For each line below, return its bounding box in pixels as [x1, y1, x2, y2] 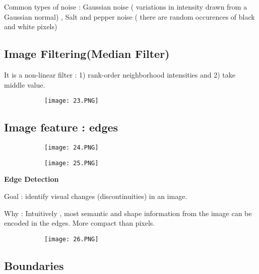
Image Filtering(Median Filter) [4, 46, 170, 61]
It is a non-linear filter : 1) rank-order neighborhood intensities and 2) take [4, 69, 236, 80]
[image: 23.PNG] [44, 97, 99, 105]
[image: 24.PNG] [44, 144, 99, 152]
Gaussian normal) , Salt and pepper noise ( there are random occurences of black [4, 11, 255, 22]
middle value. [4, 79, 45, 90]
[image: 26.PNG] [44, 235, 99, 243]
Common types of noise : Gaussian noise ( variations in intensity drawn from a [4, 2, 247, 12]
